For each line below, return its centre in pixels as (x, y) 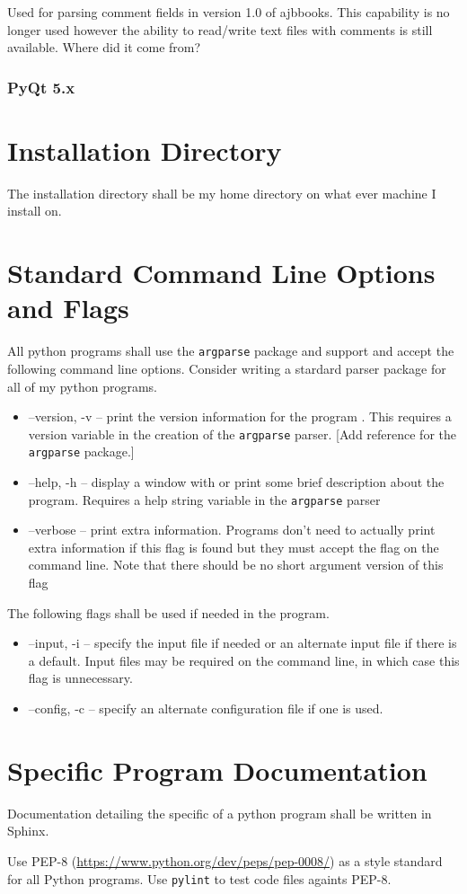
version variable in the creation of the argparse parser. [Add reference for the (242, 434)
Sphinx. (28, 831)
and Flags (68, 308)
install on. (35, 211)
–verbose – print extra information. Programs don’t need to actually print (232, 530)
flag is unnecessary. (80, 678)
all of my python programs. (83, 386)
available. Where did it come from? (104, 47)
